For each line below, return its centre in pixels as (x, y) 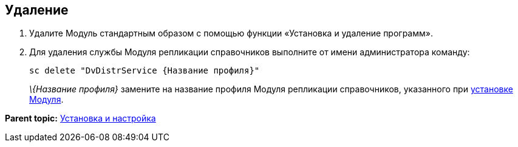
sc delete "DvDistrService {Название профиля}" (145, 71)
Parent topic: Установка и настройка (80, 118)
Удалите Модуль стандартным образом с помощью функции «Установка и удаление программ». (231, 33)
